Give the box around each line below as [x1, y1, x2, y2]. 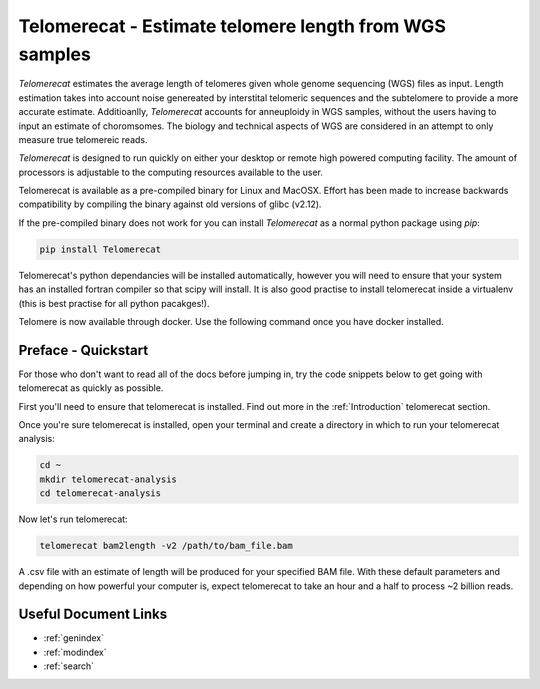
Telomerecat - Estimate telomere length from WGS [18, 15, 447, 37]
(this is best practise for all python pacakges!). [18, 297, 210, 309]
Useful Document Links [18, 606, 168, 623]
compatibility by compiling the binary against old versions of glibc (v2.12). [18, 198, 322, 210]
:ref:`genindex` [43, 632, 105, 644]
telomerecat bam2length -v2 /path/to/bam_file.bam [39, 540, 294, 552]
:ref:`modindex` [43, 646, 107, 658]
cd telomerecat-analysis [39, 488, 162, 499]
